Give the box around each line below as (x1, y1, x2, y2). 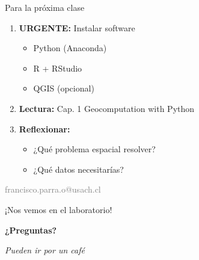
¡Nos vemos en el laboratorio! (5, 203, 112, 215)
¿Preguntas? (5, 223, 57, 236)
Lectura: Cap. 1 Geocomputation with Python (19, 102, 195, 114)
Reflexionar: (19, 122, 70, 135)
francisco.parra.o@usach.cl (5, 183, 101, 196)
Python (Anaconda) (33, 42, 107, 54)
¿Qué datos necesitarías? (33, 162, 124, 175)
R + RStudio (33, 61, 82, 74)
